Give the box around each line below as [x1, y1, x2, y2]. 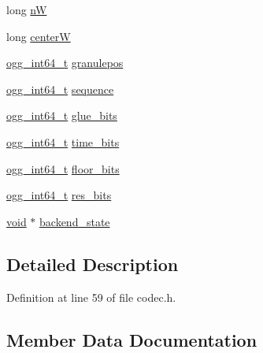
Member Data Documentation [6, 327, 257, 351]
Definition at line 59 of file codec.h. [6, 288, 176, 305]
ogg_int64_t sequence [6, 80, 114, 97]
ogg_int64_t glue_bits [6, 107, 117, 124]
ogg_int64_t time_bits [6, 133, 120, 150]
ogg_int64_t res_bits [6, 187, 112, 203]
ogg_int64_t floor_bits [6, 160, 120, 176]
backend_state [39, 213, 110, 229]
